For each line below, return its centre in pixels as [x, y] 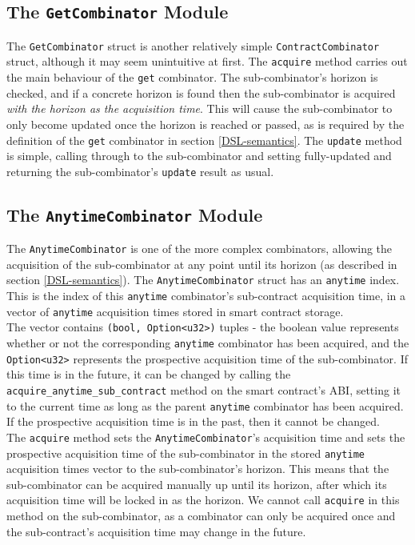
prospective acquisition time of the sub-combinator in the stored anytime [186, 453]
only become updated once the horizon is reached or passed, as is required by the [206, 124]
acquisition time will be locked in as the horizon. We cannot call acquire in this [203, 500]
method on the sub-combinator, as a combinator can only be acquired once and [201, 516]
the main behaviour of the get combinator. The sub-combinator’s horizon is [192, 77]
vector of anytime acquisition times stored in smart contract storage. [175, 311]
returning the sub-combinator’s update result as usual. [140, 171]
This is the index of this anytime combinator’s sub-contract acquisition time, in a [206, 296]
